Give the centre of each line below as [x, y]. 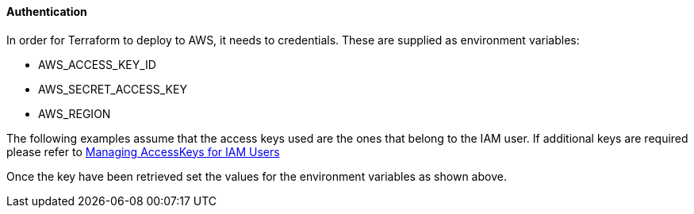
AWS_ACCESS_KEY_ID [97, 64]
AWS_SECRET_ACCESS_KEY [113, 89]
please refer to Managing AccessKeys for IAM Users [143, 151]
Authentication [47, 11]
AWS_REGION [75, 113]
